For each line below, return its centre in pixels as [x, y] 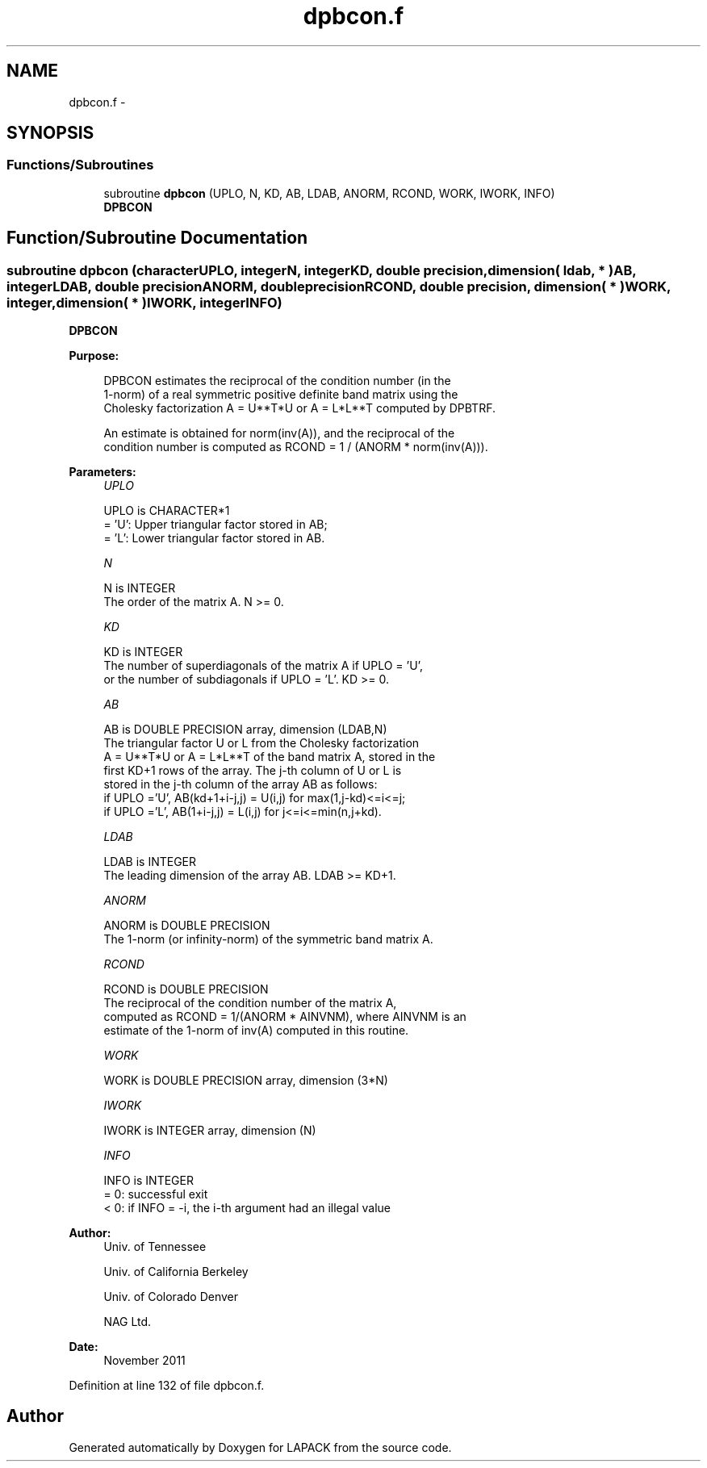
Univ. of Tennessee [155, 1247]
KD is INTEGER [143, 652]
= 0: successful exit [156, 1194]
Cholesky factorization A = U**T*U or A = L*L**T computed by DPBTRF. [299, 408]
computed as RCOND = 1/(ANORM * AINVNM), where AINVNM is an [285, 1017]
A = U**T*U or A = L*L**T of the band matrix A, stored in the [270, 757]
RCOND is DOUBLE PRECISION [186, 989]
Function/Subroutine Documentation [157, 238]
